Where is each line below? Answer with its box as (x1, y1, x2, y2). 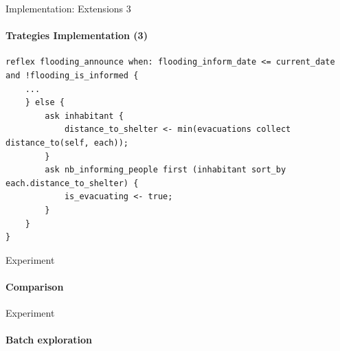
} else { (25, 98, 65, 108)
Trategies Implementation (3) (5, 28, 148, 43)
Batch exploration (5, 332, 93, 347)
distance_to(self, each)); (5, 137, 128, 148)
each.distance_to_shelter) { (5, 178, 139, 188)
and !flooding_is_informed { (5, 70, 139, 80)
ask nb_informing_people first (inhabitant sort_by (45, 165, 286, 175)
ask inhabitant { (45, 111, 124, 121)
